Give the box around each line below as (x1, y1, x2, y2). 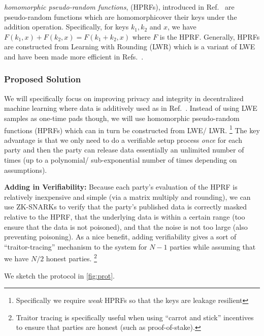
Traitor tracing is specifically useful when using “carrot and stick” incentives (16, 312, 254, 322)
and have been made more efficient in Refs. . (4, 51, 144, 62)
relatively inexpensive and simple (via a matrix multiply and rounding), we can (4, 191, 251, 202)
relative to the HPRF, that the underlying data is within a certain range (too (4, 211, 245, 222)
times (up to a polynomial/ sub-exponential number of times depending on (4, 155, 237, 165)
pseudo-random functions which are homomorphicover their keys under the (4, 11, 237, 22)
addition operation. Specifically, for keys (4, 21, 129, 32)
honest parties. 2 (46, 252, 97, 263)
